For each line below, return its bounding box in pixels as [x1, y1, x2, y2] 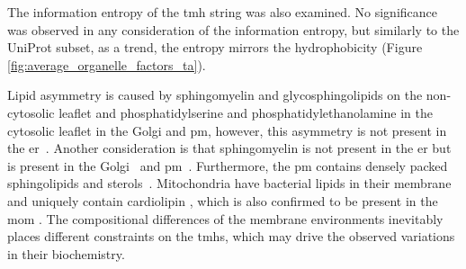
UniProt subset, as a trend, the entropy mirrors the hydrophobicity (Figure [7, 38, 423, 57]
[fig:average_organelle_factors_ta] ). [7, 55, 206, 74]
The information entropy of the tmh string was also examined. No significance [7, 3, 437, 21]
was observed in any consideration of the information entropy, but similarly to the [7, 20, 460, 39]
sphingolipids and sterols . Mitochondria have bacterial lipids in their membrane [7, 174, 452, 193]
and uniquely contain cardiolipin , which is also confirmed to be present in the [7, 191, 438, 210]
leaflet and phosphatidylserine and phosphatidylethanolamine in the [58, 103, 433, 121]
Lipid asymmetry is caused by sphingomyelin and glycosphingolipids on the [7, 85, 423, 104]
